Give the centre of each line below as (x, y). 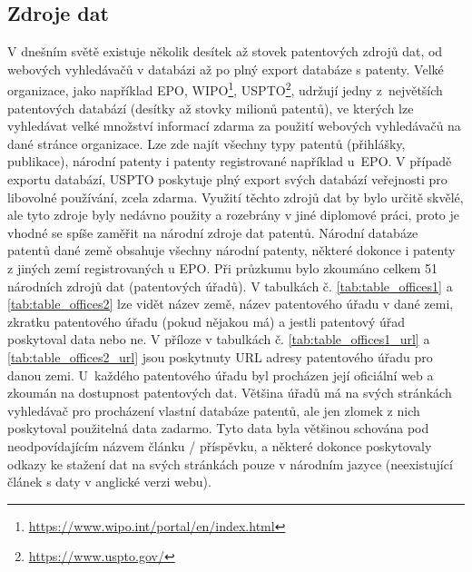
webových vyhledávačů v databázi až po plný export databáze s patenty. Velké (226, 69)
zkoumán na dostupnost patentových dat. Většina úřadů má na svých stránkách (230, 393)
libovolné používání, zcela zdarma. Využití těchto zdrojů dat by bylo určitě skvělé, (236, 197)
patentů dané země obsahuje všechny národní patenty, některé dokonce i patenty (231, 250)
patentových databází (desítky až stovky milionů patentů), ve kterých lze (211, 108)
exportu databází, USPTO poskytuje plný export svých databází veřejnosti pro (227, 179)
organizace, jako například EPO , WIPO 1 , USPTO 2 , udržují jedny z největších (225, 89)
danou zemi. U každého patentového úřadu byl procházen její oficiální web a (221, 375)
